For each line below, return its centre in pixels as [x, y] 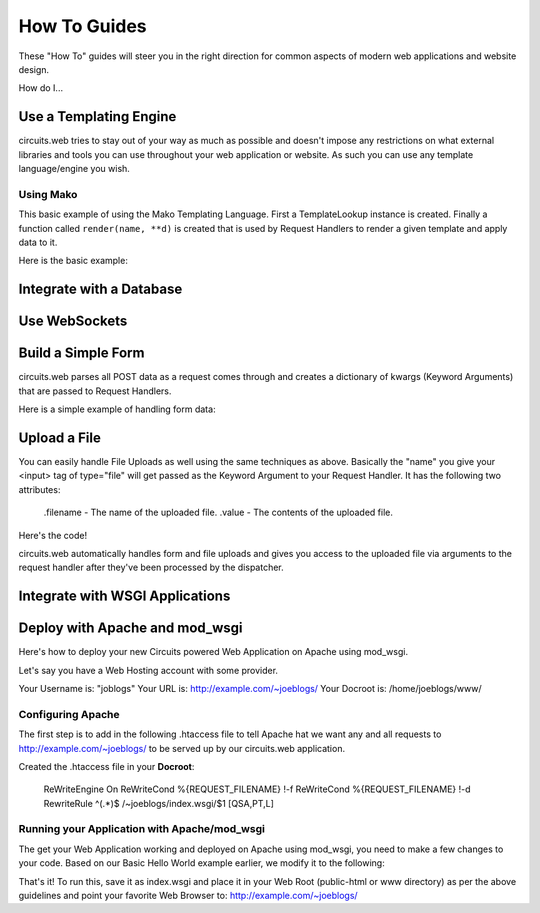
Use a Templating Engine [97, 116]
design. [34, 69]
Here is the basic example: [73, 261]
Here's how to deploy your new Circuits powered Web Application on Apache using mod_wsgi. [213, 652]
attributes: [39, 489]
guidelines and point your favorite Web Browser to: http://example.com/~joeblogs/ [188, 896]
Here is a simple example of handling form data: [117, 409]
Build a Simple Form [81, 353]
